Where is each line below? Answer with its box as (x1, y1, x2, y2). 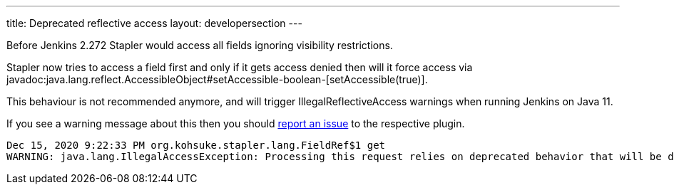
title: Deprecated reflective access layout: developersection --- (6, 17, 302, 29)
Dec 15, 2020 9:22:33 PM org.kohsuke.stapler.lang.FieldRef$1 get (6, 139, 386, 151)
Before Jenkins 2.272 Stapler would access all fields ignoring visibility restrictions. (6, 39, 393, 51)
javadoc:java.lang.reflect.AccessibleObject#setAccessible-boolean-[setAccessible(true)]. (6, 73, 428, 85)
